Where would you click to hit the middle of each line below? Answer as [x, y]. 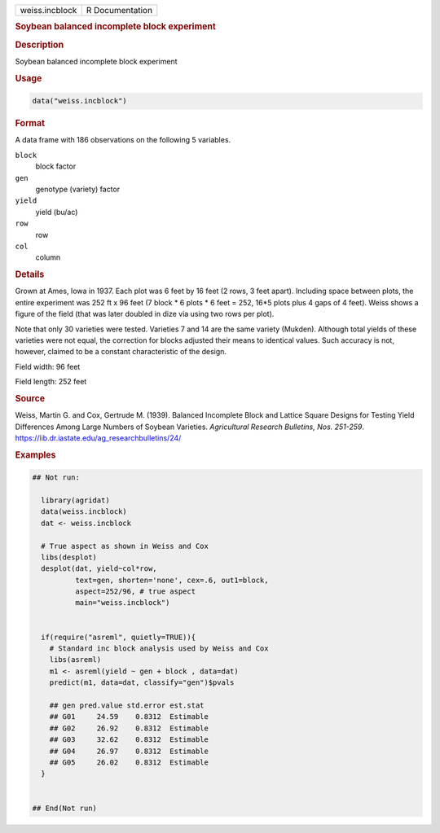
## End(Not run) [65, 808]
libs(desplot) [69, 557]
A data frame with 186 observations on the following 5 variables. [123, 140]
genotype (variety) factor [78, 189]
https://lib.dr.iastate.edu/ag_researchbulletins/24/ [98, 438]
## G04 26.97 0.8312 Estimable [129, 751]
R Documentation [119, 10]
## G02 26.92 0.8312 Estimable [129, 728]
